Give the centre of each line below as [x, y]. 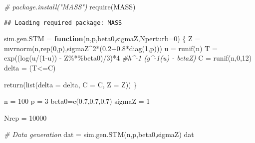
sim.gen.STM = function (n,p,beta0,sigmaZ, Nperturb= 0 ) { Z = [102, 38]
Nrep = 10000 [25, 117]
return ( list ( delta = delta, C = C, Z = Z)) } [71, 84]
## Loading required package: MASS [63, 23]
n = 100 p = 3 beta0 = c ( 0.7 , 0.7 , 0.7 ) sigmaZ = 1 [77, 101]
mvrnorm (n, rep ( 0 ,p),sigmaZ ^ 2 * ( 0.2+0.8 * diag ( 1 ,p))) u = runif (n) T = [111, 48]
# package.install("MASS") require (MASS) [70, 6]
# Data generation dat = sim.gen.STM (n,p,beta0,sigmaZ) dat [99, 134]
